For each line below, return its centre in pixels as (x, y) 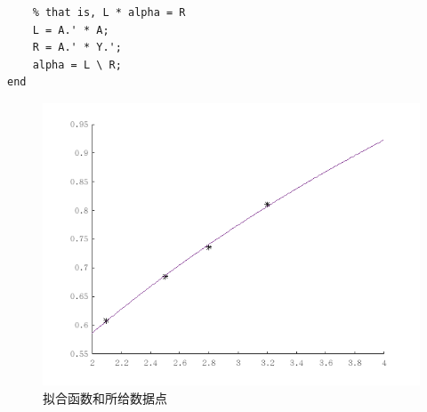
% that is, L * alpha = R (109, 12)
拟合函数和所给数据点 (105, 398)
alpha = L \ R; (77, 65)
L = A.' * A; (71, 30)
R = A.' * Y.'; (77, 48)
